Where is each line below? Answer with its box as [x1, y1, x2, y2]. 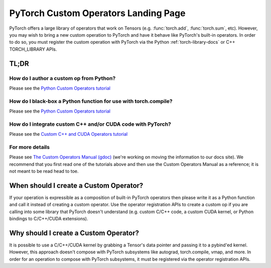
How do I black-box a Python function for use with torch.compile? [9, 98, 173, 105]
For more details [9, 143, 50, 150]
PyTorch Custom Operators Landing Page [9, 8, 186, 19]
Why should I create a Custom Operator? [9, 229, 140, 237]
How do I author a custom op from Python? [9, 74, 116, 81]
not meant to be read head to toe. [9, 168, 79, 174]
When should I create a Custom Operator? [9, 181, 144, 190]
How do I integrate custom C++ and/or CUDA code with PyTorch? [9, 121, 172, 128]
